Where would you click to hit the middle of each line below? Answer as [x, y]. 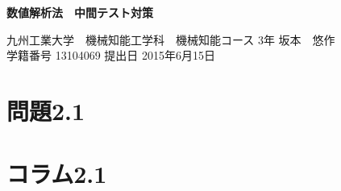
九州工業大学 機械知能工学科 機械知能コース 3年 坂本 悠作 [171, 39]
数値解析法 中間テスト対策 [80, 12]
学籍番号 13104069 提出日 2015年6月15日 [111, 55]
